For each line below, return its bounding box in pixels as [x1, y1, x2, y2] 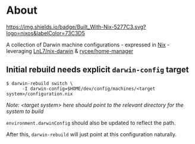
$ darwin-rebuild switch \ [6, 80, 73, 86]
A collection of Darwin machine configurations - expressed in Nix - [6, 41, 170, 48]
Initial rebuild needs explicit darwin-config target [6, 65, 189, 75]
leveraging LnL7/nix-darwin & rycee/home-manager [6, 47, 134, 54]
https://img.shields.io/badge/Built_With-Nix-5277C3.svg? [6, 23, 147, 30]
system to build [6, 108, 44, 115]
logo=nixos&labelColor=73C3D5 [6, 29, 85, 36]
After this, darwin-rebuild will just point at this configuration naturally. [6, 130, 177, 137]
